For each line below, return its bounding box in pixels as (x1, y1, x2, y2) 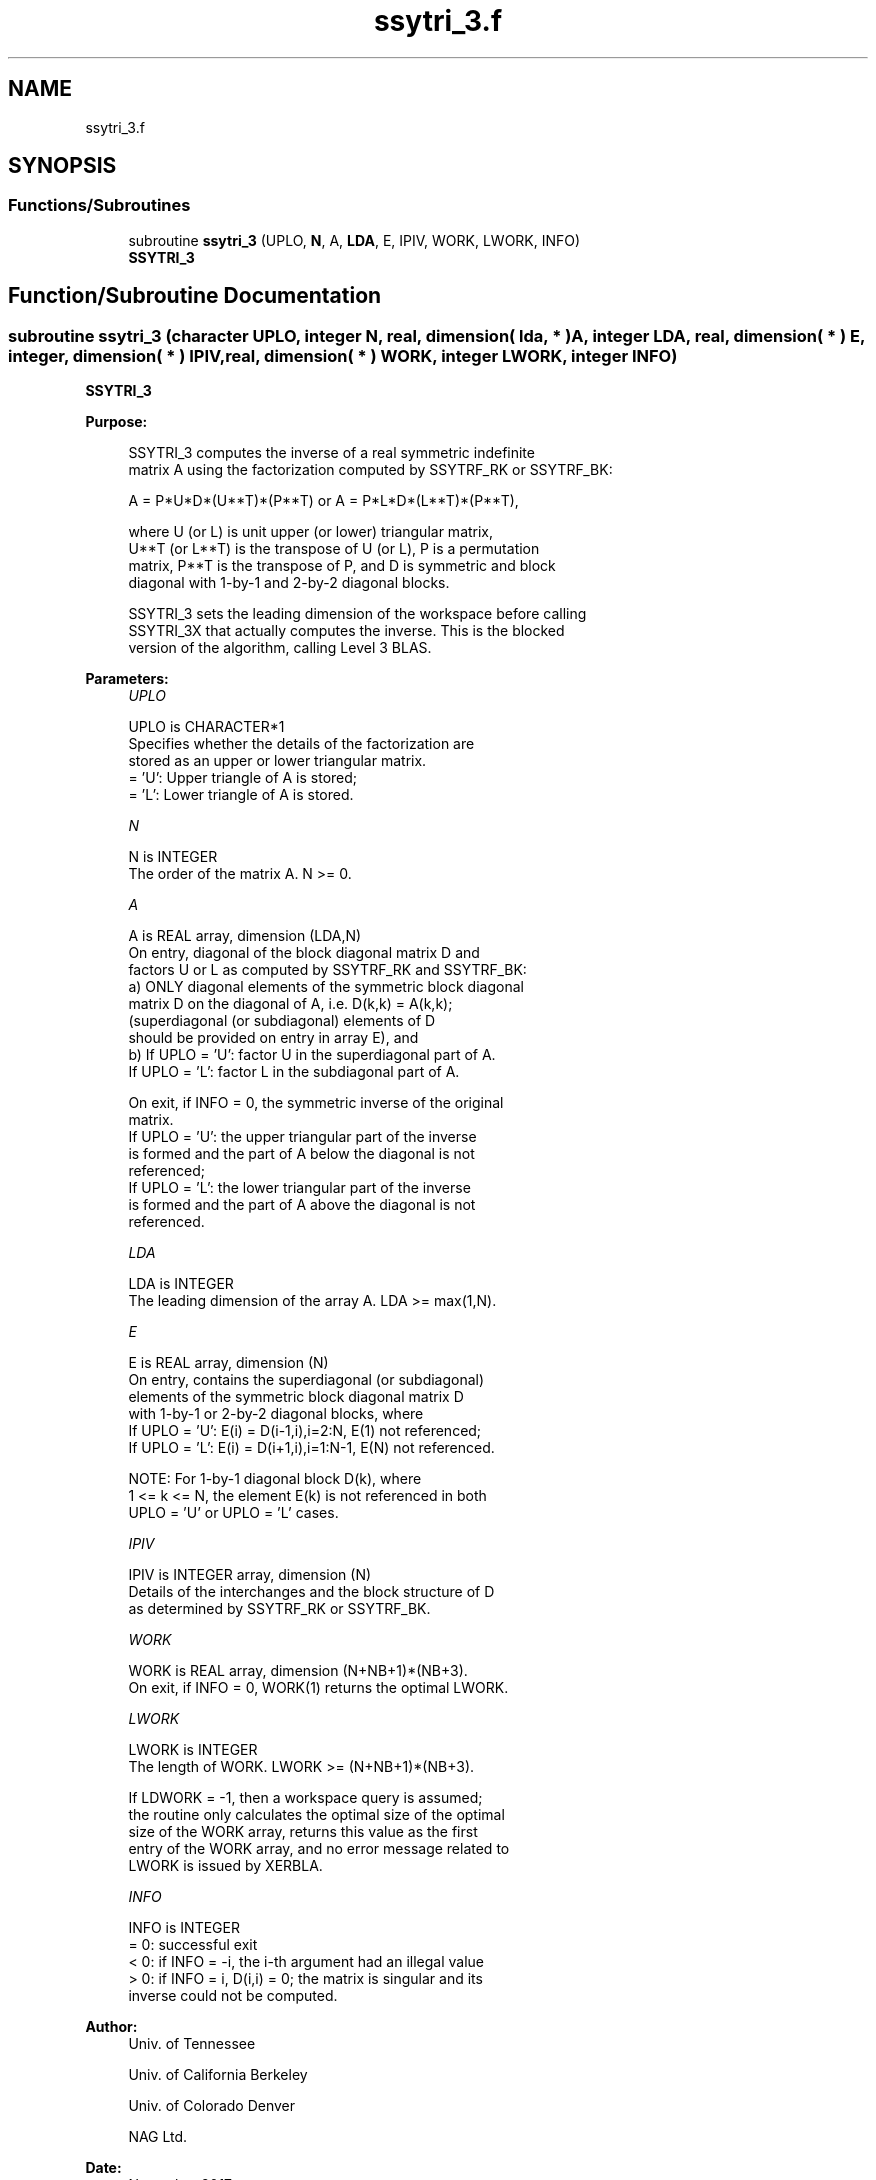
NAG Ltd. (128, 2128, 188, 2146)
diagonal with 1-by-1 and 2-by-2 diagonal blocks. (128, 574, 450, 592)
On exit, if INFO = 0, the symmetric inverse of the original (128, 1094, 504, 1112)
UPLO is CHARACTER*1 (128, 718, 285, 736)
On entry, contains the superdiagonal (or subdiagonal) (128, 1371, 485, 1389)
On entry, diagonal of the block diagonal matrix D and (128, 944, 480, 962)
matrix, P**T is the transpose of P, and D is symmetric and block (128, 557, 556, 575)
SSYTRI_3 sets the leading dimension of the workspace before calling (128, 605, 587, 623)
